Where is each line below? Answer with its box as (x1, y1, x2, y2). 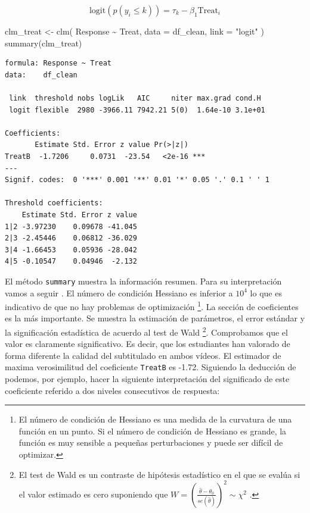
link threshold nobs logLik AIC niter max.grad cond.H (9, 93, 261, 102)
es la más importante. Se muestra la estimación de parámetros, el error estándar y (5, 312, 305, 324)
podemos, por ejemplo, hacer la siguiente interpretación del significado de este (5, 373, 290, 385)
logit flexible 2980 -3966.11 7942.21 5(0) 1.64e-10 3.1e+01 (9, 105, 265, 114)
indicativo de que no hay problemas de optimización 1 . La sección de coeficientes (5, 299, 299, 312)
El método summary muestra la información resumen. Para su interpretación (5, 274, 282, 287)
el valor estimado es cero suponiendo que (18, 487, 168, 500)
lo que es (250, 286, 282, 299)
